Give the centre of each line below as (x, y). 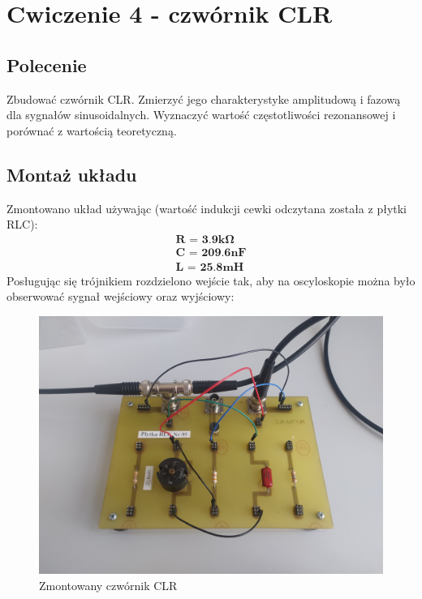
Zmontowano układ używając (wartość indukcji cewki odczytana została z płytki (207, 208)
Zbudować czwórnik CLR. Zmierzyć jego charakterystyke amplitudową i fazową (204, 98)
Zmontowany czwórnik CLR (108, 585)
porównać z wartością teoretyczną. (92, 130)
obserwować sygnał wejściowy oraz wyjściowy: (121, 296)
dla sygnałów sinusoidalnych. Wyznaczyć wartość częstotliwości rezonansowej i (201, 115)
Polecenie (47, 64)
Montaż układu (72, 174)
